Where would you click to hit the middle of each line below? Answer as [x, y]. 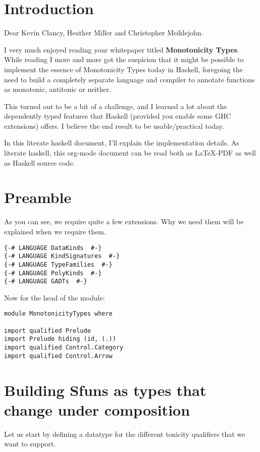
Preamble [38, 197]
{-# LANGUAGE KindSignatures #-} [62, 256]
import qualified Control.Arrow [58, 356]
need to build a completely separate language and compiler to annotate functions [129, 79]
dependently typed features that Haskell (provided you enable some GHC [118, 116]
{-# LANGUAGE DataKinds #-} [53, 248]
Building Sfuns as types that [105, 390]
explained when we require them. [55, 231]
